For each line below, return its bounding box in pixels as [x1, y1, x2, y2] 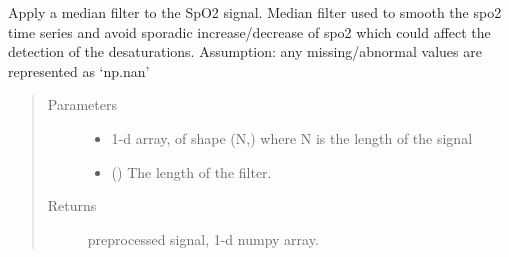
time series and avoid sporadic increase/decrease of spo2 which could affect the [8, 21, 491, 42]
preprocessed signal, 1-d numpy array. [87, 228, 319, 249]
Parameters [47, 94, 117, 115]
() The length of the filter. [111, 161, 272, 182]
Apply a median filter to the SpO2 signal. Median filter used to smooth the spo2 [8, 2, 502, 22]
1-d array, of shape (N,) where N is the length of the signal [111, 127, 473, 148]
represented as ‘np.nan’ [8, 60, 150, 81]
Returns [47, 195, 97, 216]
